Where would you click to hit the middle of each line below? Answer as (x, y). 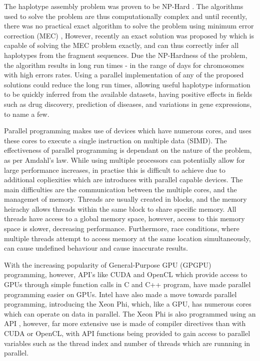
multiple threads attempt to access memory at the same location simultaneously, (127, 238)
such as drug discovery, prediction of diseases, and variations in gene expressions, (128, 104)
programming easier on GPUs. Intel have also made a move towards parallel (120, 294)
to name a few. (27, 114)
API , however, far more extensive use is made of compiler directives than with (125, 323)
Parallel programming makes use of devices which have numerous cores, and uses (128, 131)
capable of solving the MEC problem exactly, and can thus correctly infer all (121, 45)
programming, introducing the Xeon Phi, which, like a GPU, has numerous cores (128, 304)
